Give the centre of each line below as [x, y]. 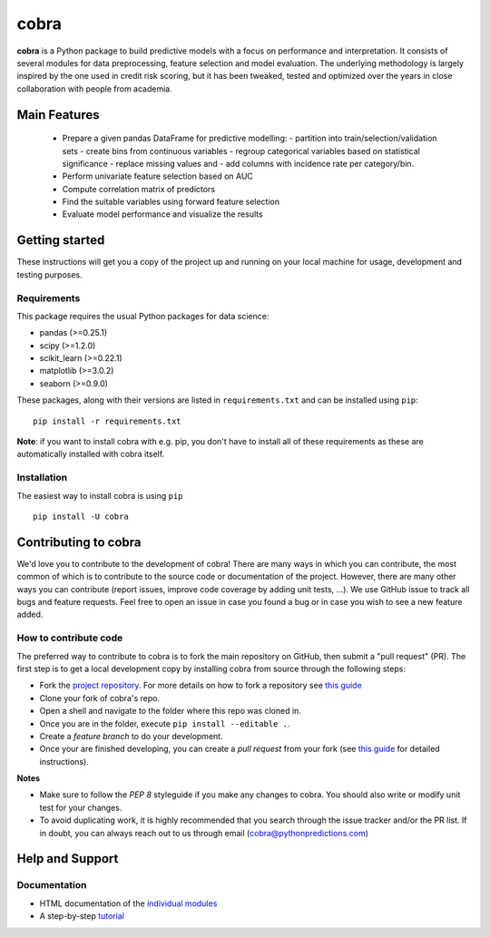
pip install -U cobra [81, 516]
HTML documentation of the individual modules [128, 903]
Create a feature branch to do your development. [131, 736]
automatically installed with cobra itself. [91, 454]
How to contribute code [70, 638]
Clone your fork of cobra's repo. [100, 698]
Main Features [58, 115]
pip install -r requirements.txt [107, 421]
